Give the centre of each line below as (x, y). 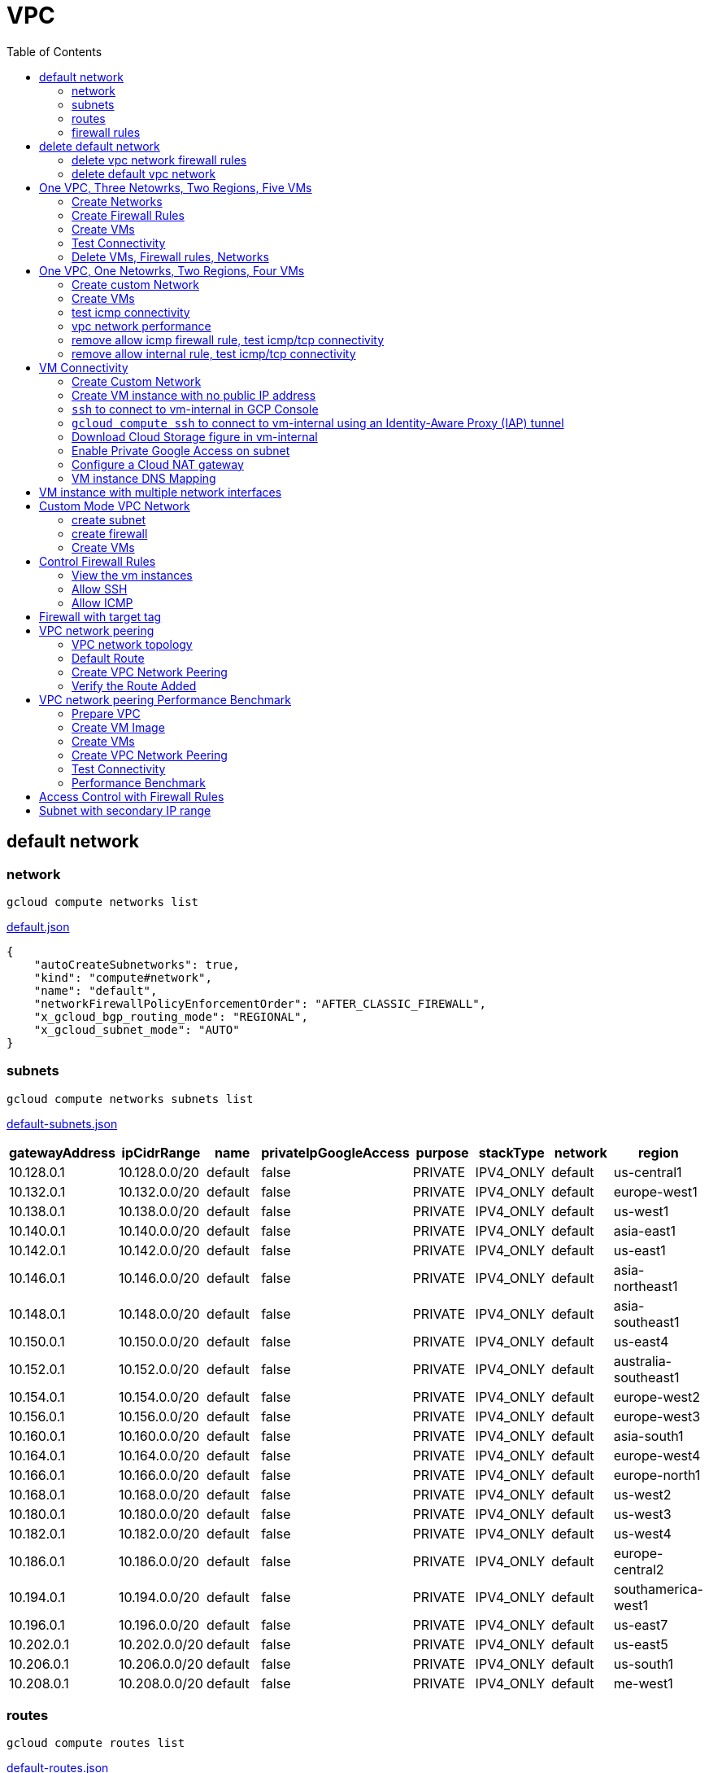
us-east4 (641, 1341)
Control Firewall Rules (98, 561)
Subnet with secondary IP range (125, 810)
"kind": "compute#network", (123, 977)
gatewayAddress (62, 1152)
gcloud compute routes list (96, 1743)
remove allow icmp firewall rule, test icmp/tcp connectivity (228, 339)
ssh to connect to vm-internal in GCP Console (195, 409)
